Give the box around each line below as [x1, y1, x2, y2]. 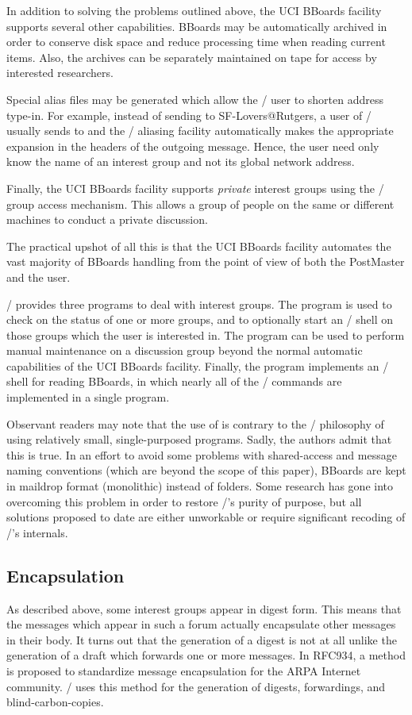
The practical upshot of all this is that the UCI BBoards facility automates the [6, 237, 391, 254]
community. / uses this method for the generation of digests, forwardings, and [6, 678, 386, 694]
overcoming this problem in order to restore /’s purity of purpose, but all [6, 493, 362, 509]
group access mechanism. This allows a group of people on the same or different [6, 195, 395, 212]
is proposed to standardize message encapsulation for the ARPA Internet [6, 662, 361, 678]
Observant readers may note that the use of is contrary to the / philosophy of [6, 415, 384, 432]
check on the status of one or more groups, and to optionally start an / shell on [6, 311, 394, 328]
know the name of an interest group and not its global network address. [6, 153, 355, 170]
